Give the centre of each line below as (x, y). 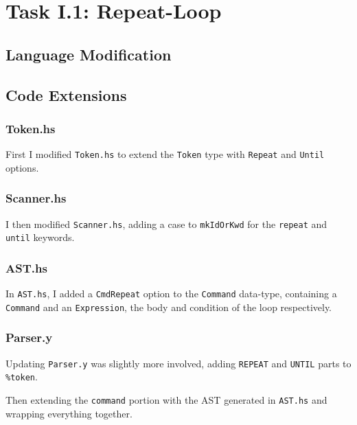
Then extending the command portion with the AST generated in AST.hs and (166, 400)
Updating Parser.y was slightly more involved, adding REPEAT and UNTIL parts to (178, 363)
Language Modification (89, 54)
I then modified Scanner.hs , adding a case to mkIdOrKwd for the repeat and (166, 223)
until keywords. (40, 237)
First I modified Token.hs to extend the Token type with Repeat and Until (165, 154)
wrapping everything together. (69, 413)
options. (22, 167)
